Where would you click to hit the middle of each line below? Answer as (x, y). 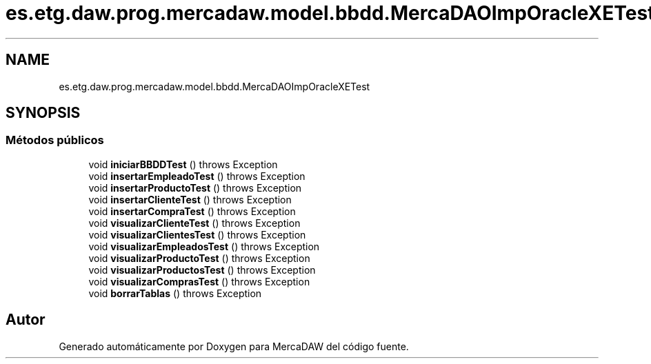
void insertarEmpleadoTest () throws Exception (197, 176)
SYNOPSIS (43, 113)
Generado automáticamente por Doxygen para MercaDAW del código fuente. (234, 346)
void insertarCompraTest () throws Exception (192, 211)
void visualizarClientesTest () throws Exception (197, 234)
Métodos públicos (55, 140)
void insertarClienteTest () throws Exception (190, 199)
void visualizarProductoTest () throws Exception (199, 258)
